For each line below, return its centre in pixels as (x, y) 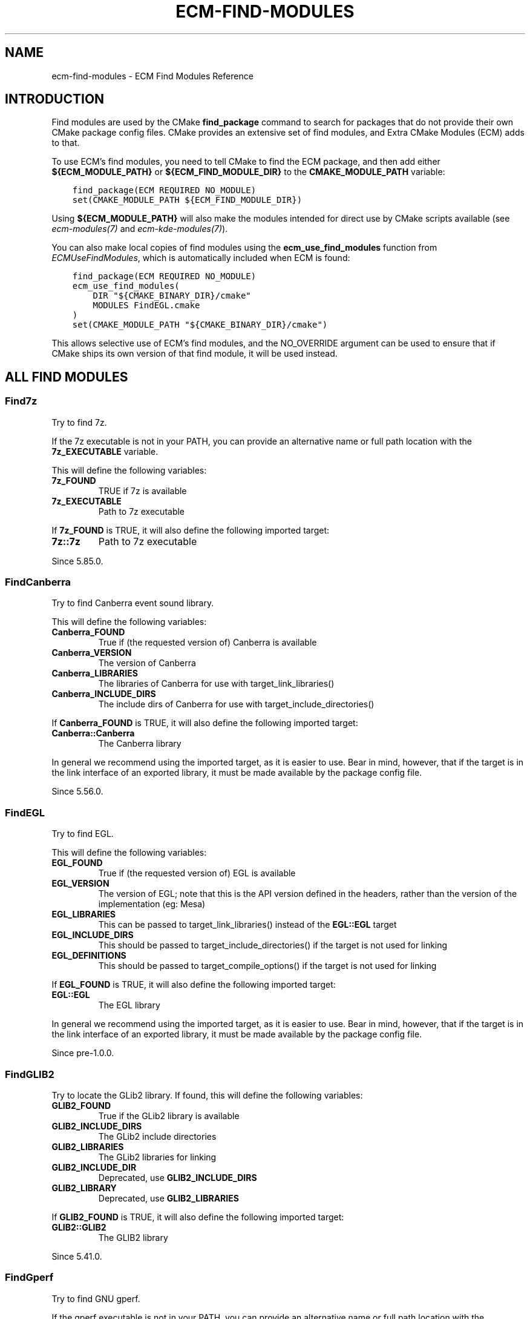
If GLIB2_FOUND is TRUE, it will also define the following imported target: (198, 1217)
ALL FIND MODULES (67, 377)
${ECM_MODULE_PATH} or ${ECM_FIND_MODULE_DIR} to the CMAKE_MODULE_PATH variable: (248, 172)
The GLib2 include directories (157, 1136)
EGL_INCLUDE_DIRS (93, 935)
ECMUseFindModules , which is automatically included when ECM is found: (201, 258)
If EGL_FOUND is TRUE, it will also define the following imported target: (194, 985)
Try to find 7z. (79, 422)
